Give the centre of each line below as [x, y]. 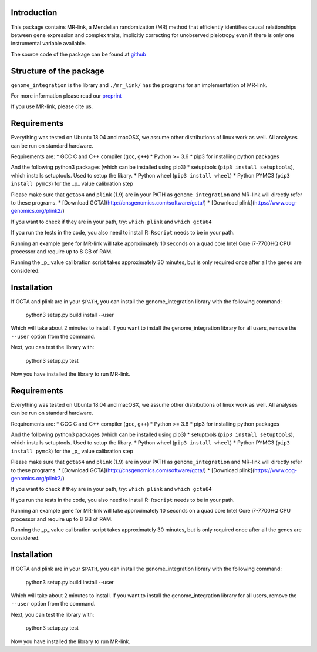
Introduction [34, 13]
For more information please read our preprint [66, 96]
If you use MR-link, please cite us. [52, 106]
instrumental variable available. [48, 44]
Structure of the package [58, 71]
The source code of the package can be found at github [79, 54]
